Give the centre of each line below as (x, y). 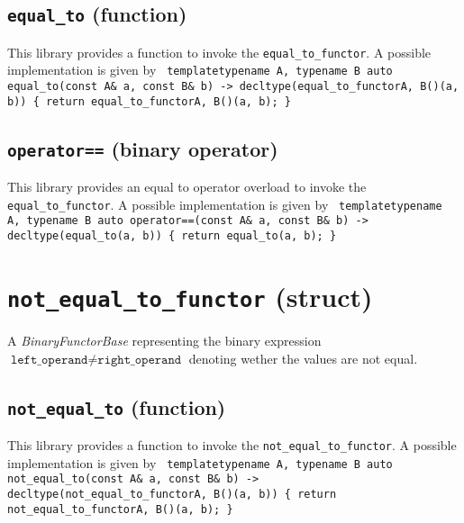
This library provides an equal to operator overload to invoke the (187, 187)
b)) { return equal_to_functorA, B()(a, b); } (149, 101)
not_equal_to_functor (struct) (190, 296)
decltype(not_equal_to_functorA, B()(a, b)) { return (172, 494)
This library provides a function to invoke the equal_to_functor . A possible (219, 52)
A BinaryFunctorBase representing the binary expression (164, 340)
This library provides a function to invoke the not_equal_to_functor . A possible (232, 444)
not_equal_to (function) (117, 406)
